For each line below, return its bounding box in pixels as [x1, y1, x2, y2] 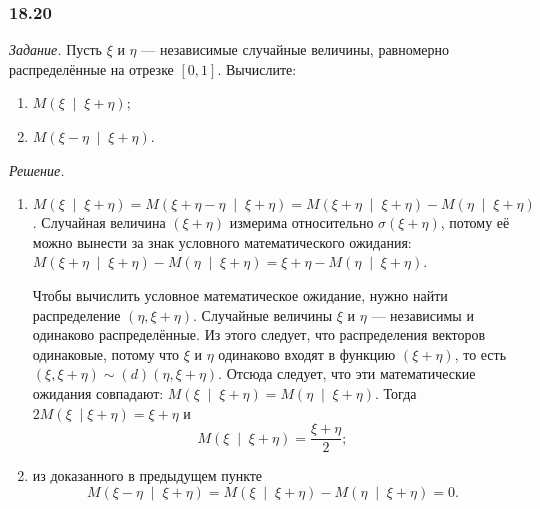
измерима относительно [229, 212, 374, 233]
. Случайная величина [32, 212, 166, 233]
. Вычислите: [217, 58, 297, 79]
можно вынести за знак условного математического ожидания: [32, 231, 412, 252]
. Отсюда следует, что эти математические [218, 363, 476, 384]
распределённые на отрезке [9, 58, 174, 79]
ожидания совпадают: [32, 382, 164, 403]
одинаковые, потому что [32, 343, 180, 364]
